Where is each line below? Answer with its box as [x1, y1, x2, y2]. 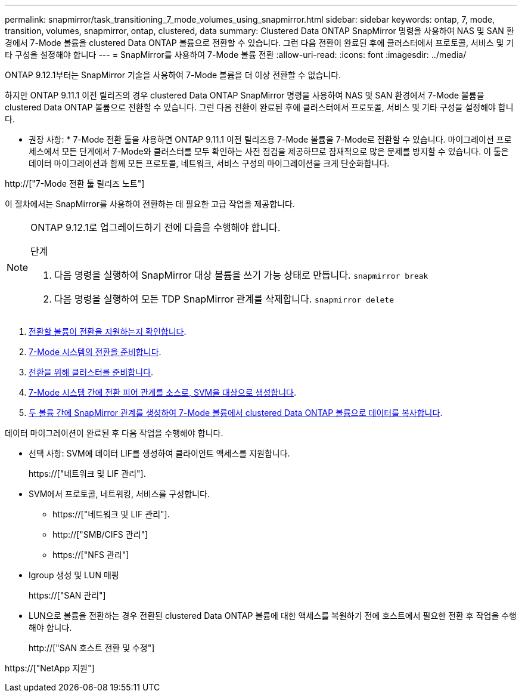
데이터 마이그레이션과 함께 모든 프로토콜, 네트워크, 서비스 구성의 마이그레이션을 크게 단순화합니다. [29, 158, 390, 168]
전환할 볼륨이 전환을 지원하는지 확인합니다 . [29, 326, 187, 337]
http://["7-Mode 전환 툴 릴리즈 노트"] [5, 178, 145, 189]
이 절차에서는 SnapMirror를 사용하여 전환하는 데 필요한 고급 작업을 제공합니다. [5, 199, 295, 209]
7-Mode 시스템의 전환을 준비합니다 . [29, 347, 161, 357]
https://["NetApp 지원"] [5, 663, 95, 673]
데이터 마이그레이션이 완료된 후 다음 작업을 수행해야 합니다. [5, 428, 223, 438]
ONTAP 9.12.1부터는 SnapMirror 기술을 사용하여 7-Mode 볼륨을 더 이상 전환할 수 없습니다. [5, 70, 341, 80]
